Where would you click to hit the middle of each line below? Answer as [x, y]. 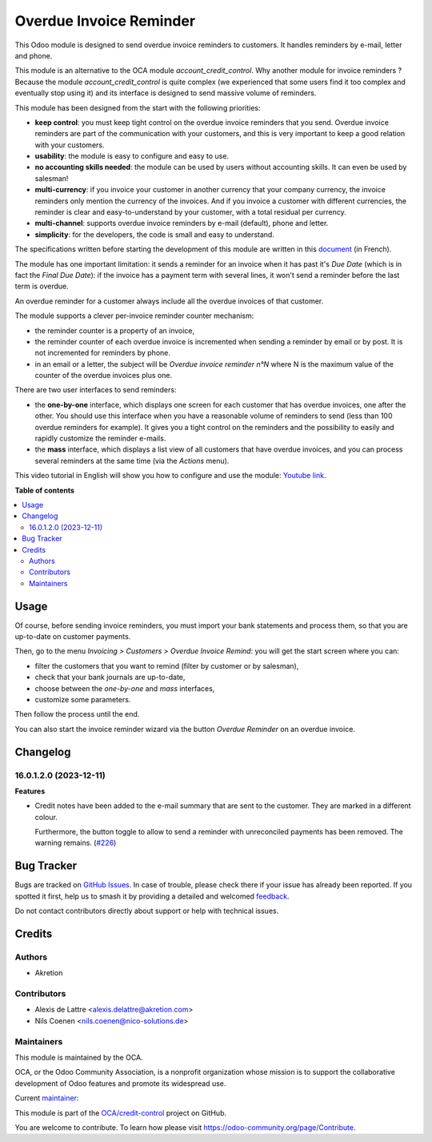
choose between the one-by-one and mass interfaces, [125, 688]
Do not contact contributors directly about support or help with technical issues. [147, 911]
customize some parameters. [83, 699]
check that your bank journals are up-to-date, [110, 678]
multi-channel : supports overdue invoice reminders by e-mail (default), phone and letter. [182, 223]
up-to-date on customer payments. [73, 637]
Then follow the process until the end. [77, 714]
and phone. [34, 55]
